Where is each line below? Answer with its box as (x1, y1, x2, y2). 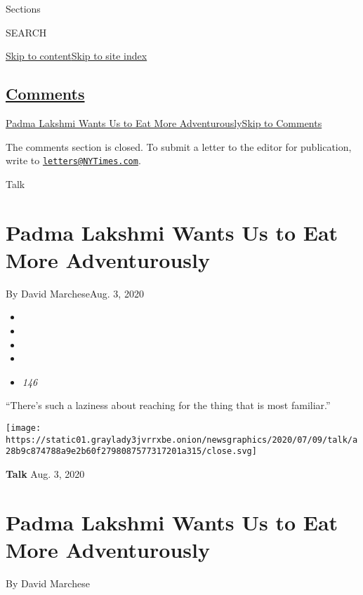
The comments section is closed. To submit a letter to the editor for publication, (6, 139, 352, 154)
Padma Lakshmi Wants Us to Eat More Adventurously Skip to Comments (6, 115, 322, 130)
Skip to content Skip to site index (6, 48, 147, 63)
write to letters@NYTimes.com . (6, 153, 141, 168)
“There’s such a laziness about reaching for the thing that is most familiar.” (6, 398, 331, 413)
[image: (6, 422, 41, 433)
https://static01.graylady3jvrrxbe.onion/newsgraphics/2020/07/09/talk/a (6, 434, 358, 445)
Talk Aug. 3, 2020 (6, 466, 85, 481)
